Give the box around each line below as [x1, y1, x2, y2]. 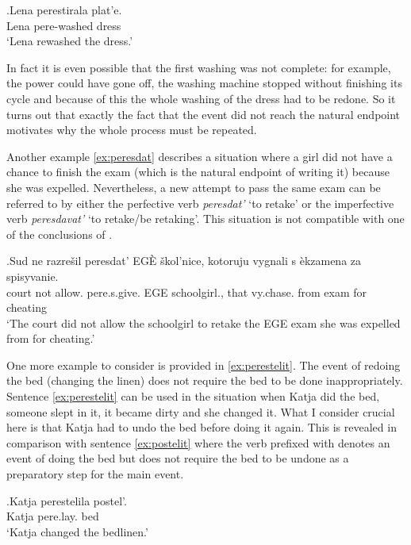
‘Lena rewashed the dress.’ [6, 33, 133, 49]
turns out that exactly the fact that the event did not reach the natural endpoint [6, 106, 401, 122]
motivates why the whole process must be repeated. [6, 121, 257, 138]
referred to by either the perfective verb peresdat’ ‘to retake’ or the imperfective [6, 194, 394, 211]
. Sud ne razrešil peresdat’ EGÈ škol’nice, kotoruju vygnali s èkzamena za [6, 252, 362, 269]
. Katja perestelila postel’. [6, 492, 127, 509]
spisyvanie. [6, 267, 59, 284]
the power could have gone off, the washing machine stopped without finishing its [6, 75, 402, 91]
